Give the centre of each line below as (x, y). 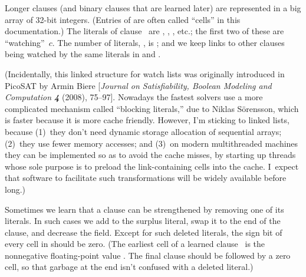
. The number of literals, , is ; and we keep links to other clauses (168, 42)
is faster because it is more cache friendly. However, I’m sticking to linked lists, (147, 120)
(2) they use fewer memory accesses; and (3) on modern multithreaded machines (152, 143)
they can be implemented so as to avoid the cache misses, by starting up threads (150, 155)
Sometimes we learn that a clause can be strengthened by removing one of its (144, 209)
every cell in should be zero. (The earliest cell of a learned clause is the (135, 244)
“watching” (25, 42)
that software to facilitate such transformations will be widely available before (146, 178)
